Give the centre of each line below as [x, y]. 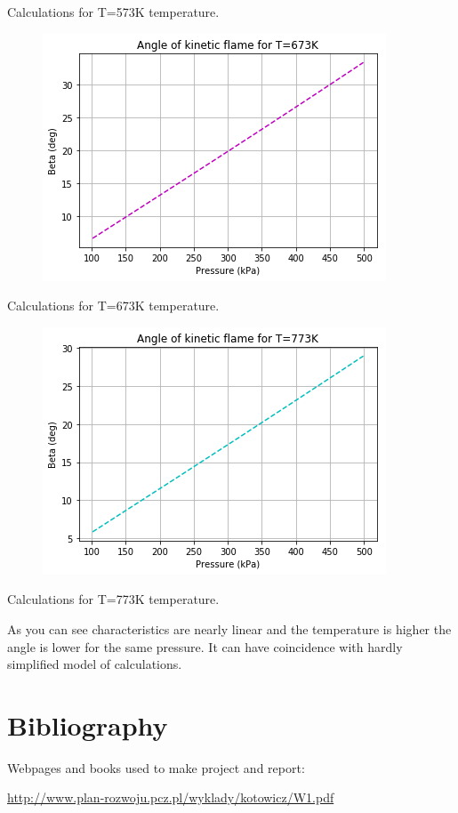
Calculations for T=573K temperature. [113, 12]
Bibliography [88, 724]
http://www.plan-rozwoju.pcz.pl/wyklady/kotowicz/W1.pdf [171, 797]
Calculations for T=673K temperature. [113, 306]
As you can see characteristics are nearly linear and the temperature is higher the [229, 628]
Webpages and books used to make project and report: [156, 767]
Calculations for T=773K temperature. [113, 599]
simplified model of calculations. [95, 664]
